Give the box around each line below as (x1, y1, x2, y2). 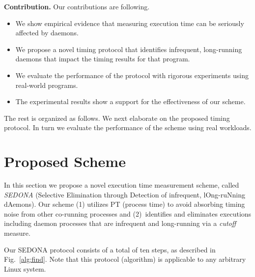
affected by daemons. (15, 28, 79, 38)
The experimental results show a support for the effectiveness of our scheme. (15, 96, 246, 107)
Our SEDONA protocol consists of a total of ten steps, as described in (4, 244, 216, 254)
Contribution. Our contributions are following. (4, 1, 150, 11)
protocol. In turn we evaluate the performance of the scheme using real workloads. (4, 122, 252, 133)
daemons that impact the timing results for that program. (15, 54, 190, 64)
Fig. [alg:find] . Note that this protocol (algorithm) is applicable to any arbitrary (4, 254, 246, 264)
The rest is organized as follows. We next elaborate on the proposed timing (4, 112, 230, 123)
